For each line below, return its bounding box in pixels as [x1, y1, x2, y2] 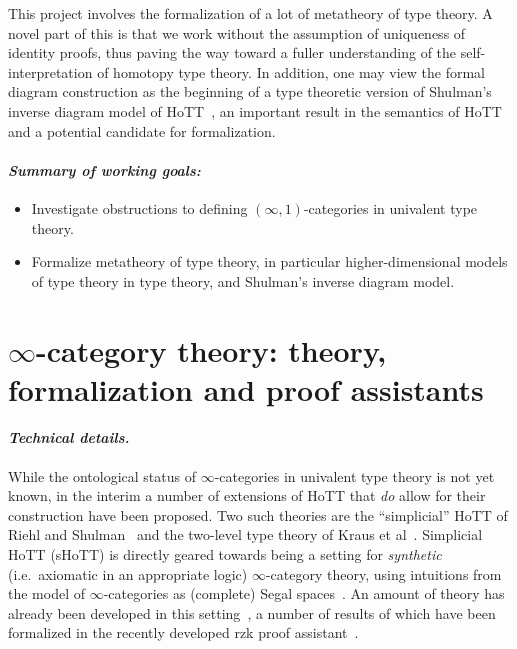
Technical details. [8, 427, 130, 448]
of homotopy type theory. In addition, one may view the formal [97, 61, 485, 82]
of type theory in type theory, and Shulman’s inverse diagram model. [31, 270, 455, 291]
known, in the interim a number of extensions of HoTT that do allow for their [8, 485, 486, 506]
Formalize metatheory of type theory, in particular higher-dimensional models [31, 251, 508, 272]
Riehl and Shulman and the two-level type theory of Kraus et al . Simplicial [8, 524, 483, 545]
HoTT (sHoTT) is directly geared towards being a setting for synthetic [8, 544, 442, 565]
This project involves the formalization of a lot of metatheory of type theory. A [8, 3, 493, 23]
